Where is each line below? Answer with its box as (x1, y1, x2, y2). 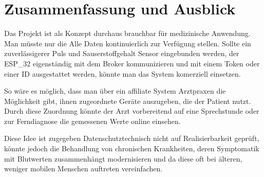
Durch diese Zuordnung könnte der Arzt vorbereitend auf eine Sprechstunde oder (4, 105, 259, 116)
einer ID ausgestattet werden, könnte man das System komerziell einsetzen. (4, 68, 241, 79)
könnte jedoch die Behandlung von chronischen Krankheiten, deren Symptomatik (4, 143, 259, 154)
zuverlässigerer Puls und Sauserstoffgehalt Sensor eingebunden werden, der (4, 48, 239, 59)
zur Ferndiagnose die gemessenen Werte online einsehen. (4, 115, 181, 126)
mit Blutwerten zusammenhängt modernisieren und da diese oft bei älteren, (4, 153, 242, 164)
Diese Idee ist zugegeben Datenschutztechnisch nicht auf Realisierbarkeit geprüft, (4, 133, 259, 144)
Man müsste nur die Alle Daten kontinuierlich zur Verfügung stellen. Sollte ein (4, 38, 251, 48)
